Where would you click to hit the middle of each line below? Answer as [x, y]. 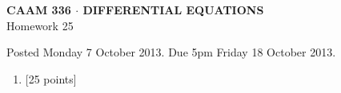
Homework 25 [40, 25]
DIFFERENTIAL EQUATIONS [173, 10]
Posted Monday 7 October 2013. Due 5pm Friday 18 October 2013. [171, 52]
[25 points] [51, 78]
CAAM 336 [39, 10]
